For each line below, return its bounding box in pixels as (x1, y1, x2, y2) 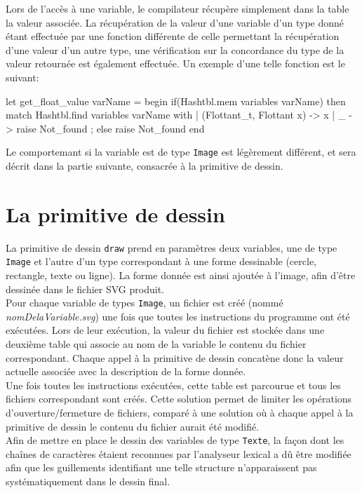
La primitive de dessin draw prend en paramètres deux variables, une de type (6, 240, 337, 255)
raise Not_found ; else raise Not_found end (16, 121, 205, 135)
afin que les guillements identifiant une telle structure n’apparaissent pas (6, 460, 317, 475)
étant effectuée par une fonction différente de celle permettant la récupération (6, 29, 340, 43)
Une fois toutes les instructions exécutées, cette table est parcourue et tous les (6, 377, 341, 392)
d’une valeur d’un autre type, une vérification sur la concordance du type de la (6, 42, 344, 57)
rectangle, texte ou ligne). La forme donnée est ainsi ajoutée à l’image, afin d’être (6, 268, 356, 283)
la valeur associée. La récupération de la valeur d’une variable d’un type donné (6, 15, 344, 29)
